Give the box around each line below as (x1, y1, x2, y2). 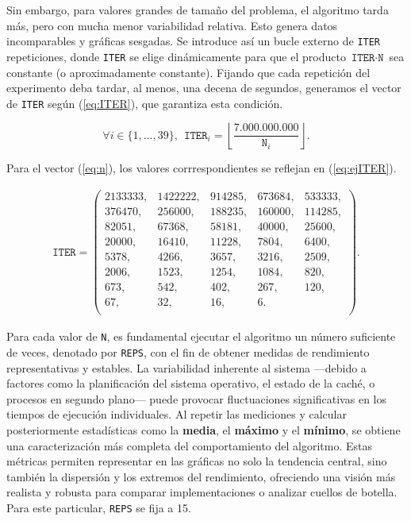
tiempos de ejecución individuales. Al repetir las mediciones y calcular (6, 406, 347, 423)
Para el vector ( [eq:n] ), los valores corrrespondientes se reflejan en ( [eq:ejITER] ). (6, 160, 397, 176)
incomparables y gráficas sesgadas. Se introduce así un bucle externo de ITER (6, 33, 381, 49)
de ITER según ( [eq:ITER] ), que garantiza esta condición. (6, 95, 283, 111)
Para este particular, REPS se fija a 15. (6, 499, 191, 515)
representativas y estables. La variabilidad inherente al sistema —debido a (6, 359, 367, 376)
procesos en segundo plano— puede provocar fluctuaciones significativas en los (6, 390, 386, 407)
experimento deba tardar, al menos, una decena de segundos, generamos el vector (6, 79, 401, 96)
